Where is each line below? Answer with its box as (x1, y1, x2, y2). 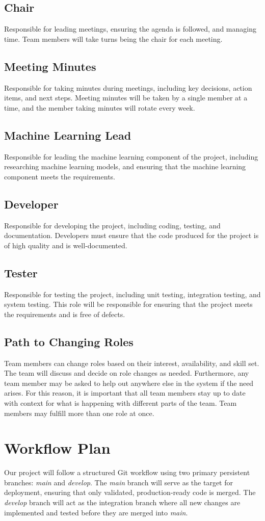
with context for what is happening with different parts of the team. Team (4, 397, 237, 408)
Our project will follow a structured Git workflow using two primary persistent (4, 467, 250, 478)
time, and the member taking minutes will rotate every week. (4, 102, 195, 113)
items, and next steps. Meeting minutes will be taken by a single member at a (4, 92, 248, 103)
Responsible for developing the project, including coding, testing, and (4, 220, 221, 230)
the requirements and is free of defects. (4, 308, 125, 319)
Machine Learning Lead (4, 127, 131, 143)
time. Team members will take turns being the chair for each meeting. (4, 33, 223, 44)
